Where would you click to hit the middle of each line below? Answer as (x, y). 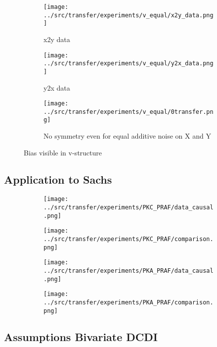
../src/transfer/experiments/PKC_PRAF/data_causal (129, 208)
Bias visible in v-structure (63, 152)
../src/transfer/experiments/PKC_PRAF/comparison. (129, 239)
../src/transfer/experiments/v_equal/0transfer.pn (129, 112)
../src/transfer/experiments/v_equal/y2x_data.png (129, 64)
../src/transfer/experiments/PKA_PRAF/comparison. (129, 303)
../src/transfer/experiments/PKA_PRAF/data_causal (129, 271)
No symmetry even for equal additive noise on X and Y (127, 136)
